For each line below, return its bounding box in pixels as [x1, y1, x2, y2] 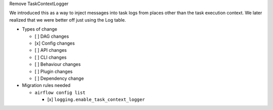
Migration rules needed [22, 82, 71, 88]
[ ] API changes [34, 47, 67, 53]
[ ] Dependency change [34, 75, 84, 81]
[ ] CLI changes [34, 54, 67, 60]
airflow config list [34, 89, 86, 95]
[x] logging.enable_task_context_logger [47, 96, 145, 102]
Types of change [22, 26, 58, 32]
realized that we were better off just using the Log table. [9, 17, 126, 23]
